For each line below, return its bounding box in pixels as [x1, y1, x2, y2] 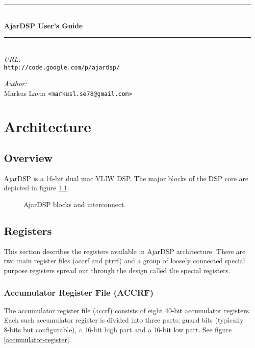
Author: [4, 78, 27, 89]
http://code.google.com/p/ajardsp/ [4, 64, 120, 71]
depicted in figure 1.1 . [4, 183, 70, 193]
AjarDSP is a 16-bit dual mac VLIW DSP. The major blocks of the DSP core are [4, 173, 249, 183]
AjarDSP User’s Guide [4, 20, 83, 30]
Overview [4, 150, 53, 165]
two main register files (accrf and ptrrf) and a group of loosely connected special [4, 255, 245, 266]
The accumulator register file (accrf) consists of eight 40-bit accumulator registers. [4, 305, 251, 315]
